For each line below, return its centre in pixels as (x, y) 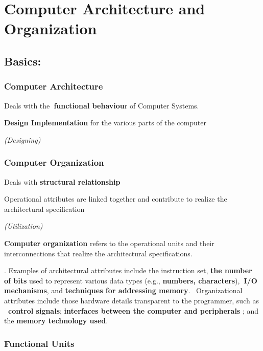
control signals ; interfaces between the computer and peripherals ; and (134, 310)
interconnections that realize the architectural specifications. (98, 253)
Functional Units (39, 343)
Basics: (23, 61)
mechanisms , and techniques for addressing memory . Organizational (123, 290)
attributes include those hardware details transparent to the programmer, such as (131, 300)
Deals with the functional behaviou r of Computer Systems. (102, 105)
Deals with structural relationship (62, 181)
